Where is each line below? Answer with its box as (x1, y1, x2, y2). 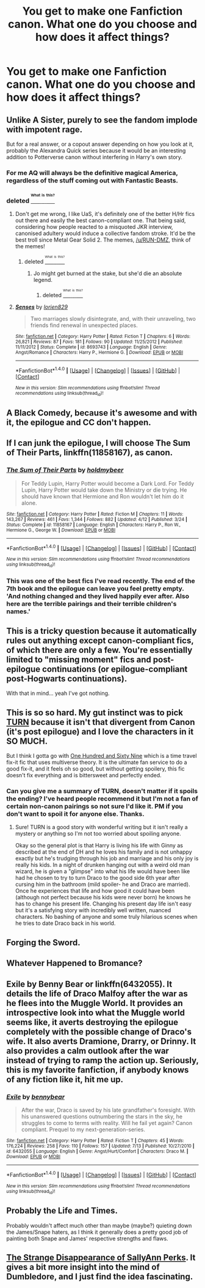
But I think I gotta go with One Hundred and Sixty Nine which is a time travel (6, 752, 197, 760)
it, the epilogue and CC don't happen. (6, 417, 151, 428)
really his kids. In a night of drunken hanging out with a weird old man (15, 862, 190, 869)
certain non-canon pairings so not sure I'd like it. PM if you (6, 802, 183, 811)
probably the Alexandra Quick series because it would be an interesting (6, 147, 186, 154)
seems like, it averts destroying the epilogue (6, 1017, 179, 1027)
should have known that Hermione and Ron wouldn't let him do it (21, 492, 184, 500)
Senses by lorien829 (15, 303, 68, 311)
